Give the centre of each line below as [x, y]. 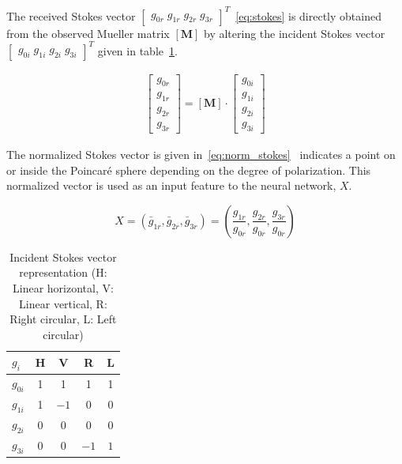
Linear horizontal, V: [63, 287]
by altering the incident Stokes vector [295, 33]
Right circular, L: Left [63, 319]
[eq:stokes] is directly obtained [308, 15]
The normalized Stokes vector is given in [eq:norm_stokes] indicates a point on [201, 154]
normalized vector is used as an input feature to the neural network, [171, 185]
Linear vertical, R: [63, 303]
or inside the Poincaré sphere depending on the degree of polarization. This [189, 170]
